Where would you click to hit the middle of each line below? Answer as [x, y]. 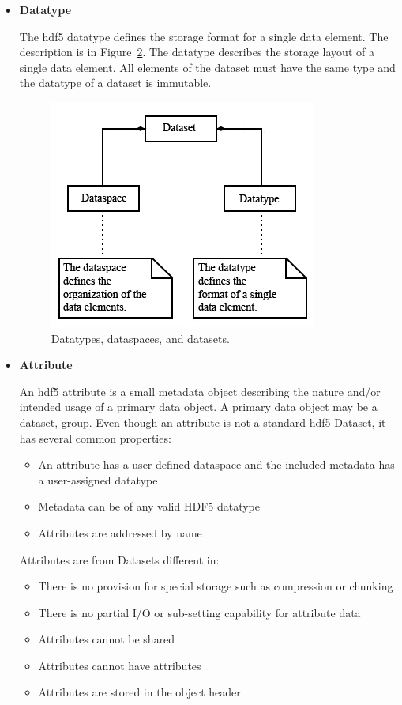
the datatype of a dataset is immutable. [115, 83]
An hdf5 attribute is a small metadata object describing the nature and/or [200, 391]
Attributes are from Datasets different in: [119, 559]
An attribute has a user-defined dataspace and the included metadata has [216, 464]
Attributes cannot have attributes [120, 665]
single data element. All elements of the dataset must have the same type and [207, 67]
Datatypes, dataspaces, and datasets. [140, 338]
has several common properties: [95, 437]
